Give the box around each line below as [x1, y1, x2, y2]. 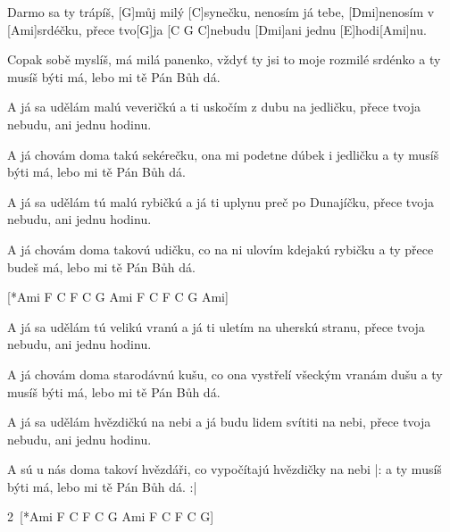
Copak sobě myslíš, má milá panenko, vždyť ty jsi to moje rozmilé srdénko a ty [7, 50, 441, 69]
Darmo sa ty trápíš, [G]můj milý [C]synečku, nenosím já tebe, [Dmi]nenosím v [7, 3, 435, 21]
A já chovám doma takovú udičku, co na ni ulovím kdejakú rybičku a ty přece [7, 239, 434, 258]
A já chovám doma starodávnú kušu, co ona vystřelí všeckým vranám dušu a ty [7, 364, 443, 383]
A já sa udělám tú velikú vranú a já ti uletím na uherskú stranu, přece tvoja [7, 317, 425, 336]
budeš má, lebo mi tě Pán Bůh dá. [7, 257, 196, 276]
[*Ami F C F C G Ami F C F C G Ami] [7, 287, 229, 306]
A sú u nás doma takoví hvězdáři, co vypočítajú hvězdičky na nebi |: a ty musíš [7, 460, 442, 478]
